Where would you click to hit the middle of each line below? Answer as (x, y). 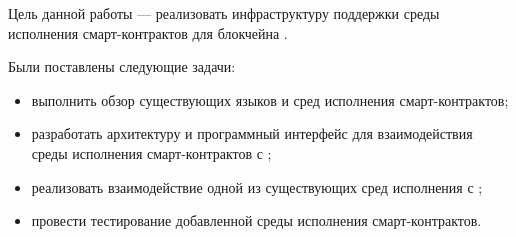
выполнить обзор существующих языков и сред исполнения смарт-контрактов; (270, 99)
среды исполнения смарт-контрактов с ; (151, 152)
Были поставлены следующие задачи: (122, 66)
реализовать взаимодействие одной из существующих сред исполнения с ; (257, 186)
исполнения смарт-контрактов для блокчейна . (148, 32)
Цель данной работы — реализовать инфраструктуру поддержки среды (224, 13)
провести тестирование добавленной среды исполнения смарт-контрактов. (256, 220)
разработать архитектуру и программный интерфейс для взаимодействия (252, 133)
